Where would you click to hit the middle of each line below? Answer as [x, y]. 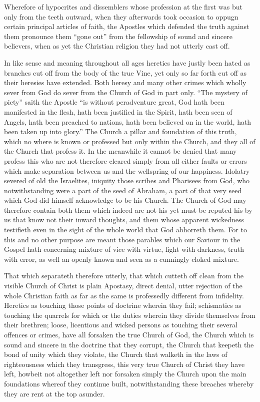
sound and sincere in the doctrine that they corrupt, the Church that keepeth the [129, 344]
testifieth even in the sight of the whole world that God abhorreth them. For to [125, 230]
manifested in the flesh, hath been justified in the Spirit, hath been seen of [118, 111]
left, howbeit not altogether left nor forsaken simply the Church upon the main [125, 374]
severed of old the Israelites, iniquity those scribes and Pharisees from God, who [127, 180]
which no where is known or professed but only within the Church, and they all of [130, 141]
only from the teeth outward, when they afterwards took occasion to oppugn [121, 16]
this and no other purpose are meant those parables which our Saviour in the [122, 239]
